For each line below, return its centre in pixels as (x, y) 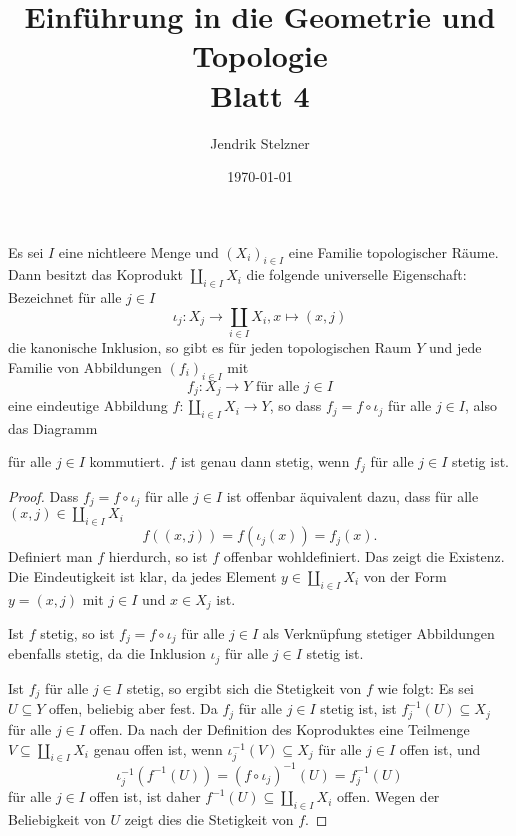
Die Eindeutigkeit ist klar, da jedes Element (142, 575)
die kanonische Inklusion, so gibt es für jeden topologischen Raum (210, 347)
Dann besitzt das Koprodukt (96, 274)
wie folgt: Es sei (425, 687)
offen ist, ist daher (145, 796)
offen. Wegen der (388, 796)
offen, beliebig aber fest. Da (133, 708)
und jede (455, 347)
